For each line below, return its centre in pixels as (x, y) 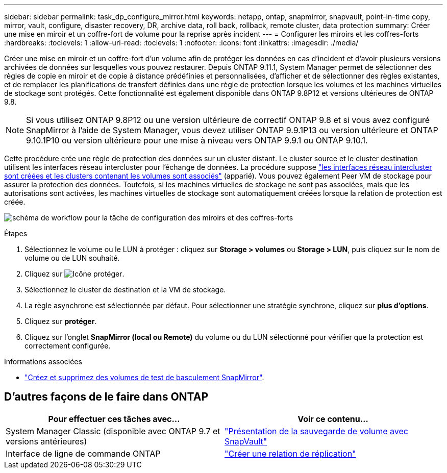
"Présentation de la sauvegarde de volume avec (316, 431)
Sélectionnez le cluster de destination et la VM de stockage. (125, 290)
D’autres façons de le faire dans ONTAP (106, 397)
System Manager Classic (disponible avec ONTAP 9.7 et (113, 431)
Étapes (16, 233)
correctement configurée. (68, 346)
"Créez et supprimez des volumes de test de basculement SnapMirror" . (144, 377)
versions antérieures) (46, 441)
